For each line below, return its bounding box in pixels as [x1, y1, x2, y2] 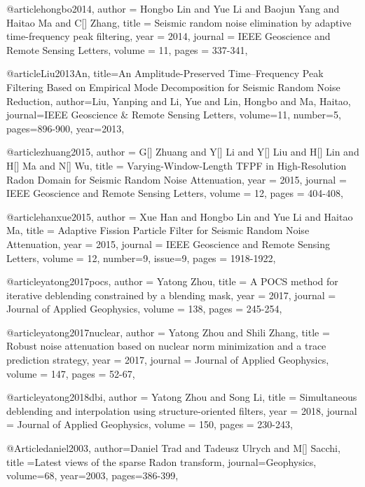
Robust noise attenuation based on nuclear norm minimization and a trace [6, 338, 326, 353]
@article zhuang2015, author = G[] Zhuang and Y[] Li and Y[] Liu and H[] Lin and [6, 144, 359, 159]
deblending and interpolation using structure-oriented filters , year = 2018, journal [6, 403, 357, 418]
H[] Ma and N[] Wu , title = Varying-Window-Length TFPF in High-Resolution [6, 158, 347, 172]
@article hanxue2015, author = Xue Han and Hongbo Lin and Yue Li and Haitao [6, 209, 353, 224]
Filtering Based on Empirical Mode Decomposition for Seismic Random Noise [6, 79, 340, 94]
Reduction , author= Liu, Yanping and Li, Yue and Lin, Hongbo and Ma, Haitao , [6, 93, 351, 108]
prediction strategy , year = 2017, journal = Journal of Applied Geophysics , [6, 352, 329, 367]
